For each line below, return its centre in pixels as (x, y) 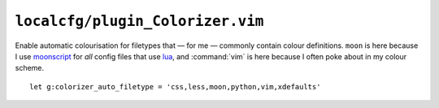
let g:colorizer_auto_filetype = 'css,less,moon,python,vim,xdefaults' (175, 86)
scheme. (30, 68)
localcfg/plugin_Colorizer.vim (139, 21)
